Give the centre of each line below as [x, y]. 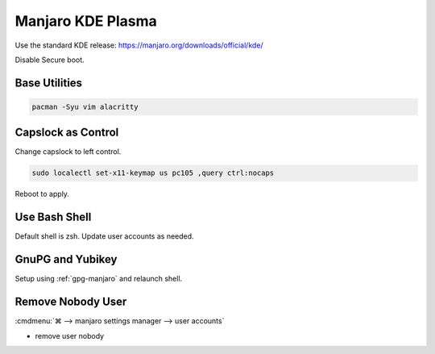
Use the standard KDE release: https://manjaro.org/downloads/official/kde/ [139, 45]
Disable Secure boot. [50, 60]
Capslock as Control [67, 133]
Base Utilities [49, 83]
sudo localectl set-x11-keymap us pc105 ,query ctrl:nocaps [153, 173]
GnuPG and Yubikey [66, 259]
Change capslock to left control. [68, 152]
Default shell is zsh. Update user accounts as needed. [104, 236]
